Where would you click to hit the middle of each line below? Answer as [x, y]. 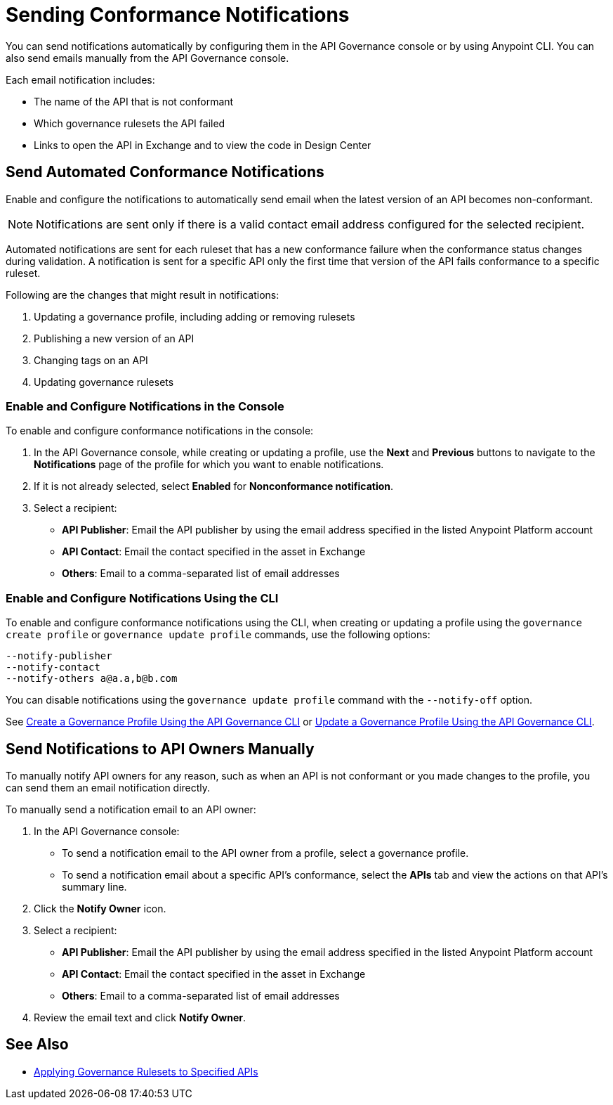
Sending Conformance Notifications [178, 15]
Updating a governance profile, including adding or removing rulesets [195, 316]
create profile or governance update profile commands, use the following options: [218, 635]
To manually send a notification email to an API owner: [131, 809]
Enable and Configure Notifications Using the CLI [142, 598]
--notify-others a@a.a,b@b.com [92, 679]
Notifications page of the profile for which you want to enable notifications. [209, 465]
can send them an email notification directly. [108, 787]
